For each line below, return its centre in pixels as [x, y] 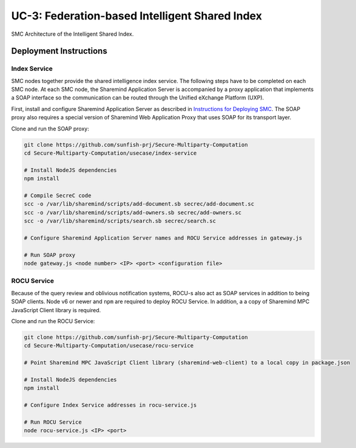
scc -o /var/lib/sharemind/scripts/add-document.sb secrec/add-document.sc [139, 204]
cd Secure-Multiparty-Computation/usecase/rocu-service [109, 346]
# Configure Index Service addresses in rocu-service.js [110, 405]
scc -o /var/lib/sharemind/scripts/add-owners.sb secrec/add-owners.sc [133, 212]
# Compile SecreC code [58, 195]
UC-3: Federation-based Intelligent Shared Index [136, 16]
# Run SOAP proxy [50, 255]
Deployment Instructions [59, 51]
